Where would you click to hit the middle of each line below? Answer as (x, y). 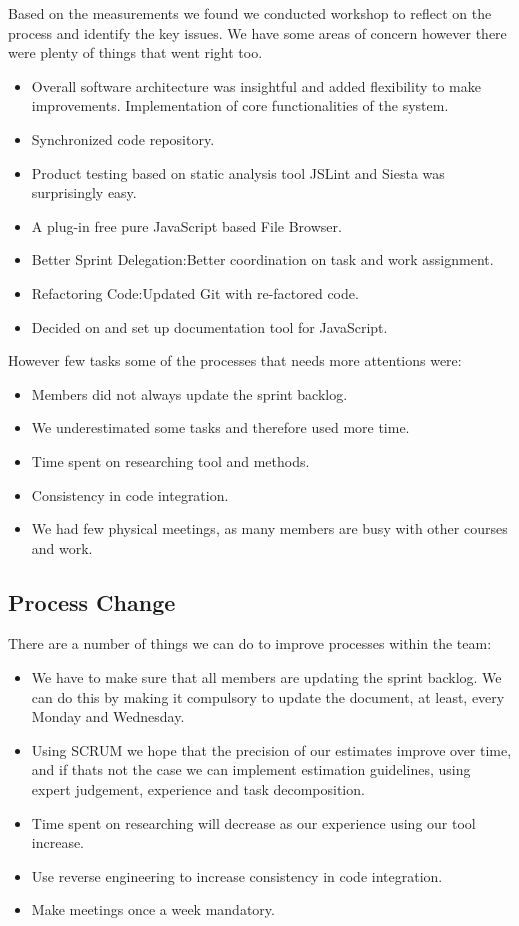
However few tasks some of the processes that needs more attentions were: (235, 360)
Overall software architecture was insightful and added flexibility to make (256, 85)
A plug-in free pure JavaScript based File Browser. (186, 225)
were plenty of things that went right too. (135, 52)
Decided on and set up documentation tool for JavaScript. (209, 326)
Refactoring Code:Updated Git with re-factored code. (195, 292)
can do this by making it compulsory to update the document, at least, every (268, 696)
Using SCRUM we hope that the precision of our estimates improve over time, (271, 749)
